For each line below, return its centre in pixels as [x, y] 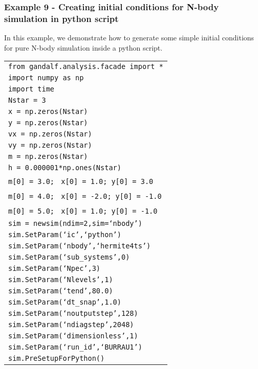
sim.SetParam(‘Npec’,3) [55, 269]
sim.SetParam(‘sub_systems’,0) [69, 257]
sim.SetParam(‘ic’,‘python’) [65, 235]
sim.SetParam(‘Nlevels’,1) [61, 280]
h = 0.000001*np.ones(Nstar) [65, 168]
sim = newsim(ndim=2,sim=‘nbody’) [75, 224]
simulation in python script [61, 18]
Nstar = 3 [27, 100]
